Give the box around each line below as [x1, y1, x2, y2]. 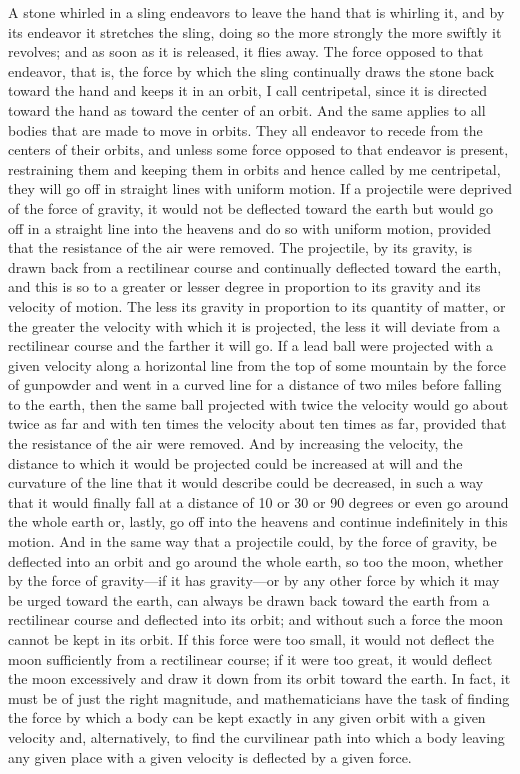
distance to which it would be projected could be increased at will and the [8, 452, 463, 473]
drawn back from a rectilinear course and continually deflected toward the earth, [8, 256, 502, 277]
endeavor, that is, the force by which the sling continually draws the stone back [8, 60, 495, 81]
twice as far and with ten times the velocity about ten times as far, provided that [8, 413, 507, 434]
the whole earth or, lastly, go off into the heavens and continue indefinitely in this [8, 511, 508, 532]
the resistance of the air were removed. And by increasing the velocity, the [8, 433, 463, 454]
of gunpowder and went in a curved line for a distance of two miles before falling [8, 374, 502, 395]
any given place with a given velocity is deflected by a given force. [8, 746, 412, 767]
